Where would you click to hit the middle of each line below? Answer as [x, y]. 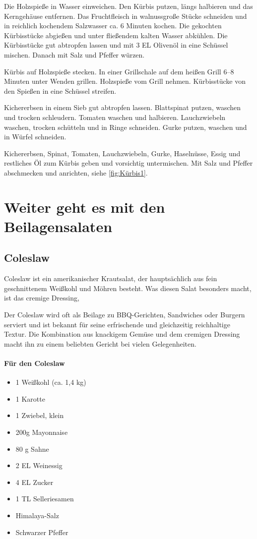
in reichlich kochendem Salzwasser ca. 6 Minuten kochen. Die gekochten [113, 26]
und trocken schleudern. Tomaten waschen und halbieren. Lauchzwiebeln [115, 117]
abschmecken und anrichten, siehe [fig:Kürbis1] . [76, 172]
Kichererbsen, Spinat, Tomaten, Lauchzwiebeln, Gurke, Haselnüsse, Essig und [122, 153]
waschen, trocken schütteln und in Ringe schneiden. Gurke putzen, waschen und [126, 127]
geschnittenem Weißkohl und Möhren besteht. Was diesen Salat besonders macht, [128, 288]
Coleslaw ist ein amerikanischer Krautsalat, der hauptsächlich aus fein [111, 278]
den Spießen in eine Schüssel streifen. [60, 90]
